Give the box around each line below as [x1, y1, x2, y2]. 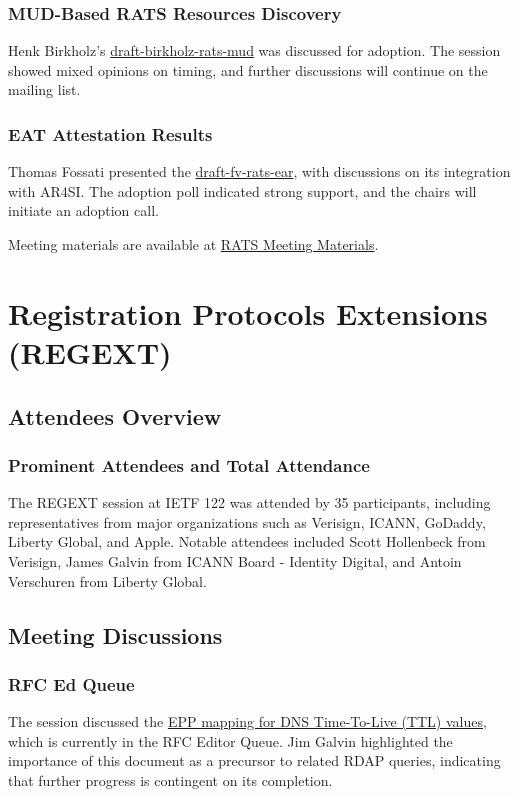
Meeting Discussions [8, 619, 223, 650]
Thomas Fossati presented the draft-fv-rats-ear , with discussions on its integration [8, 161, 511, 182]
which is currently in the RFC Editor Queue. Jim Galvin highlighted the [8, 730, 453, 751]
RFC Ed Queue [8, 671, 135, 696]
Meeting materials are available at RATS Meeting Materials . [8, 234, 379, 254]
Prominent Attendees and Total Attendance [8, 452, 370, 477]
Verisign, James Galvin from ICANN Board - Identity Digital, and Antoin [8, 550, 462, 571]
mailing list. [8, 79, 81, 100]
